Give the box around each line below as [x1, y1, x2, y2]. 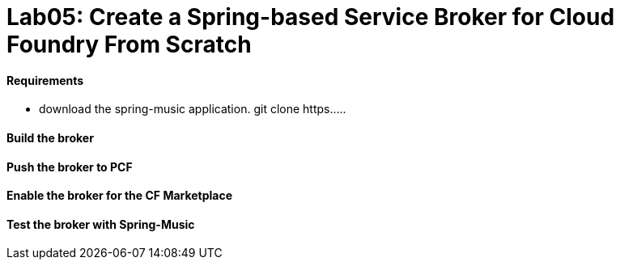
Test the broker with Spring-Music [6, 217, 195, 231]
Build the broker [6, 130, 94, 145]
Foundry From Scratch [6, 31, 252, 58]
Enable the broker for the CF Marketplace [6, 188, 233, 203]
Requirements [6, 73, 84, 87]
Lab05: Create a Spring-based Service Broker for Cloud [6, 3, 615, 31]
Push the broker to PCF [6, 159, 133, 174]
